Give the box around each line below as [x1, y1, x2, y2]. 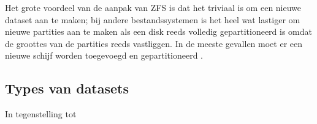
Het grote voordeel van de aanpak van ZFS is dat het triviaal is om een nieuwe [5, 1, 302, 13]
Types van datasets [5, 79, 129, 98]
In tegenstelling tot [5, 108, 77, 120]
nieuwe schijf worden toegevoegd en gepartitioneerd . [5, 49, 203, 62]
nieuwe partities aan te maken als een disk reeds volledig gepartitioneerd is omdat [5, 25, 313, 38]
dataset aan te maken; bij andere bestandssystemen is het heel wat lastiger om [5, 13, 300, 26]
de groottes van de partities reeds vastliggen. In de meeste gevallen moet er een [5, 37, 303, 49]
